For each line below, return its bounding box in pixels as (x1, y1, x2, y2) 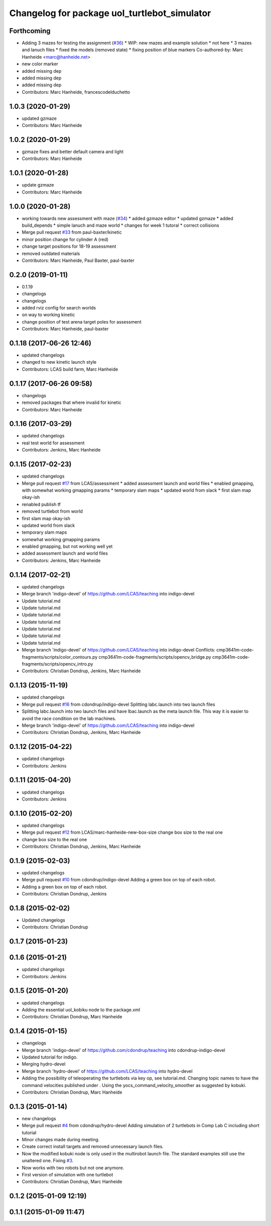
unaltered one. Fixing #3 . (22, 1158, 74, 1164)
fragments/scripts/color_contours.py (22, 654, 98, 660)
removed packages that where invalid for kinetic (22, 399, 121, 406)
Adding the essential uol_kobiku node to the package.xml (22, 1006, 141, 1013)
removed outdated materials (22, 250, 80, 256)
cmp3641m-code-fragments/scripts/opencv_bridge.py (98, 654, 212, 660)
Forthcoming (9, 27, 51, 35)
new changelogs (22, 1115, 56, 1121)
